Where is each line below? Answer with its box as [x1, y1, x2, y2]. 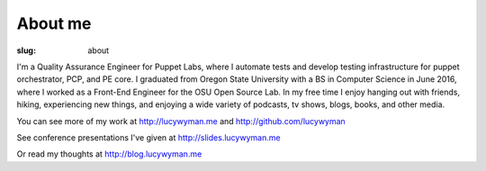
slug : [16, 45, 36, 56]
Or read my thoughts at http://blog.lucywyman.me [16, 148, 202, 159]
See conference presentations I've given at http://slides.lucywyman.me [16, 131, 281, 143]
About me [16, 13, 92, 33]
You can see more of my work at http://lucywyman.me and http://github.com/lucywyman [16, 115, 346, 126]
